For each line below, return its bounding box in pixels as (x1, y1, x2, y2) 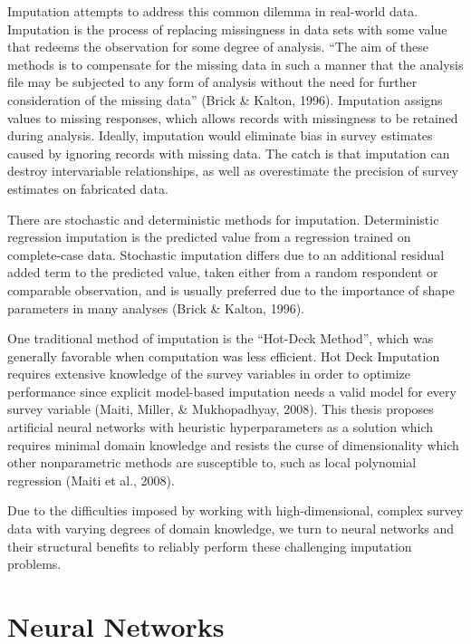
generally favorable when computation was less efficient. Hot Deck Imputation (7, 346, 440, 365)
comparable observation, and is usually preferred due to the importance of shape (7, 280, 455, 299)
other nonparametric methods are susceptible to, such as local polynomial (7, 453, 417, 472)
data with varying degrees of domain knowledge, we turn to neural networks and (7, 519, 455, 538)
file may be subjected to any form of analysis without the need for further (7, 72, 418, 91)
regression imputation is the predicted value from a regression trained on (7, 227, 411, 246)
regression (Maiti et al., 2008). (7, 470, 175, 489)
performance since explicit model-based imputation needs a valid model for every (7, 381, 457, 400)
